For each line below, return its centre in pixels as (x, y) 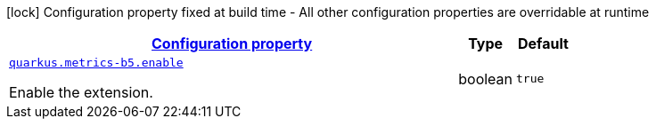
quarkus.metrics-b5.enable (96, 63)
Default (543, 43)
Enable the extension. (81, 92)
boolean (486, 79)
